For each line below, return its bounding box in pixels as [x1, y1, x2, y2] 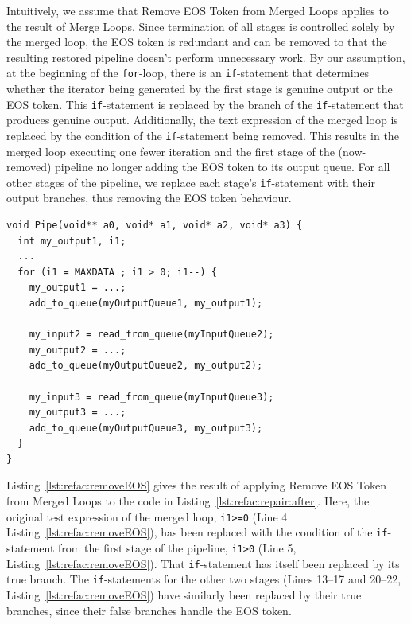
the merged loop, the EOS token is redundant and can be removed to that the [6, 33, 387, 50]
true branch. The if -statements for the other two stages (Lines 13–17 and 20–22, [6, 571, 401, 587]
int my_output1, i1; [17, 235, 126, 247]
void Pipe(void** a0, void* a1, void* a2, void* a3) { [6, 219, 303, 231]
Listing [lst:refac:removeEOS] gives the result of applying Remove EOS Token [6, 477, 386, 493]
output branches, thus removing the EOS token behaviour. [6, 189, 292, 206]
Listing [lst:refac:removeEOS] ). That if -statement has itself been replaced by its [6, 555, 400, 571]
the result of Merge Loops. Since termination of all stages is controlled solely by [6, 18, 395, 34]
